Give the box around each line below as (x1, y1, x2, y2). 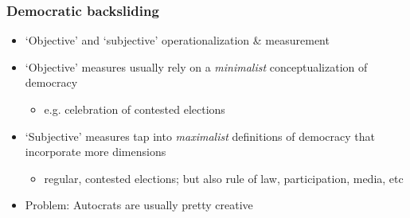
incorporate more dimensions (25, 143, 166, 160)
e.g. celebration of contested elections (44, 101, 225, 117)
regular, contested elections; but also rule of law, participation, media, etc (44, 169, 404, 186)
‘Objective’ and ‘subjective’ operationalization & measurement (25, 32, 330, 49)
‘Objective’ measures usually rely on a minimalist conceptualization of (25, 58, 368, 75)
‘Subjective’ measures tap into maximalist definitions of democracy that (25, 127, 375, 144)
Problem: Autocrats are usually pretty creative (25, 197, 253, 213)
